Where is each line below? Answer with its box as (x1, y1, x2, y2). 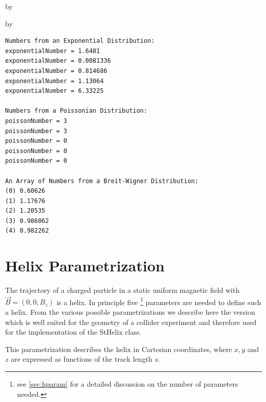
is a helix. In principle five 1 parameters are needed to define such (56, 295, 261, 307)
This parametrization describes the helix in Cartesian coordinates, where (5, 343, 232, 354)
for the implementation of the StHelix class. (5, 326, 142, 337)
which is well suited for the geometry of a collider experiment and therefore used (5, 316, 257, 327)
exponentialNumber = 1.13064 (5, 77, 104, 85)
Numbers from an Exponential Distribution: (5, 37, 155, 45)
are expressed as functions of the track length (11, 354, 152, 364)
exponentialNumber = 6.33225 (5, 87, 104, 95)
